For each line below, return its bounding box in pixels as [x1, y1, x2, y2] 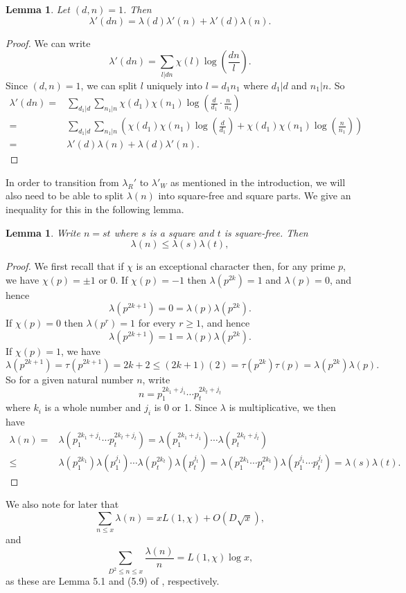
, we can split [80, 77, 137, 92]
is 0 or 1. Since [154, 400, 218, 414]
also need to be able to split [6, 188, 124, 203]
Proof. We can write [6, 35, 91, 50]
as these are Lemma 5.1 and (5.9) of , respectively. [6, 574, 220, 588]
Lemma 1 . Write [6, 225, 80, 239]
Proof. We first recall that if [6, 259, 124, 273]
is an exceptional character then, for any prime [136, 259, 335, 273]
